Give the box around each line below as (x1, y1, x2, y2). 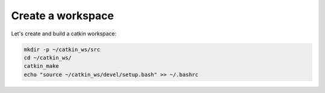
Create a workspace (11, 9, 114, 22)
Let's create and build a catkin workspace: (11, 30, 117, 37)
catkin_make (23, 63, 60, 70)
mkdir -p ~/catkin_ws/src (23, 46, 101, 53)
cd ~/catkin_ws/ (23, 54, 72, 61)
